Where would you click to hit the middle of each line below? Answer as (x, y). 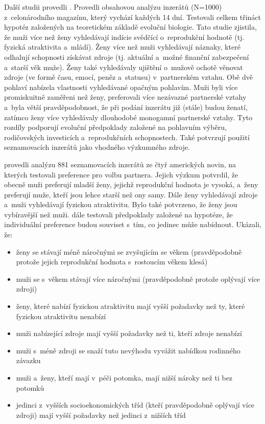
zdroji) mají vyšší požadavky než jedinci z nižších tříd (101, 415)
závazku (28, 360)
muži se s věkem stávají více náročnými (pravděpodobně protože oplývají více (138, 278)
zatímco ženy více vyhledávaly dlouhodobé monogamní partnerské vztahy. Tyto (128, 117)
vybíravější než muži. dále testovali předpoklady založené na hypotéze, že (118, 214)
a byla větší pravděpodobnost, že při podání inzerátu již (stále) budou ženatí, (126, 107)
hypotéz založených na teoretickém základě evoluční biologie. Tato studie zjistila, (130, 27)
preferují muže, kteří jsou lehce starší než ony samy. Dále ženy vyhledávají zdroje (131, 194)
